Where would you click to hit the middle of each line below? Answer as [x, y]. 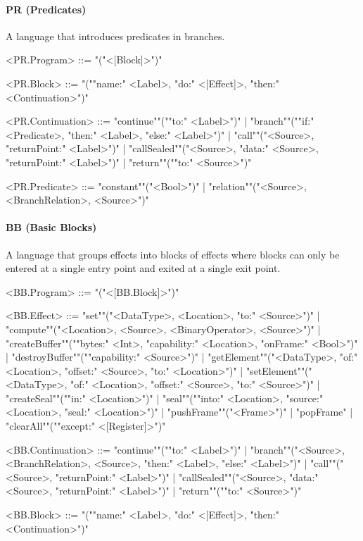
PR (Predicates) [46, 9]
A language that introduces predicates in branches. [115, 36]
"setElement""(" [279, 370]
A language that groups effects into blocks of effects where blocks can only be [173, 254]
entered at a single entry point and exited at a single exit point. [143, 268]
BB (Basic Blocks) [51, 227]
